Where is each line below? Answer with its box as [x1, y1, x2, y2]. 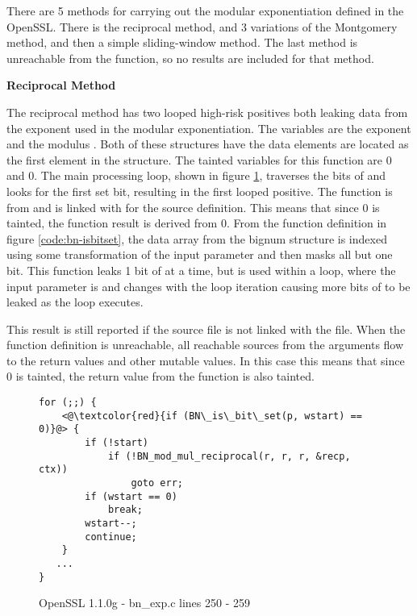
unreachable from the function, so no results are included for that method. [6, 49, 374, 66]
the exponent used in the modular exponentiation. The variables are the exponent [6, 119, 411, 136]
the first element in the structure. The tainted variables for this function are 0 [6, 151, 392, 168]
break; [107, 504, 143, 516]
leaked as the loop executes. [6, 293, 144, 310]
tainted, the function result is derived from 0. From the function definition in [6, 214, 387, 231]
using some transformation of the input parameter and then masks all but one [6, 246, 393, 263]
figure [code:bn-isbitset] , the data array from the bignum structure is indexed [6, 230, 387, 247]
